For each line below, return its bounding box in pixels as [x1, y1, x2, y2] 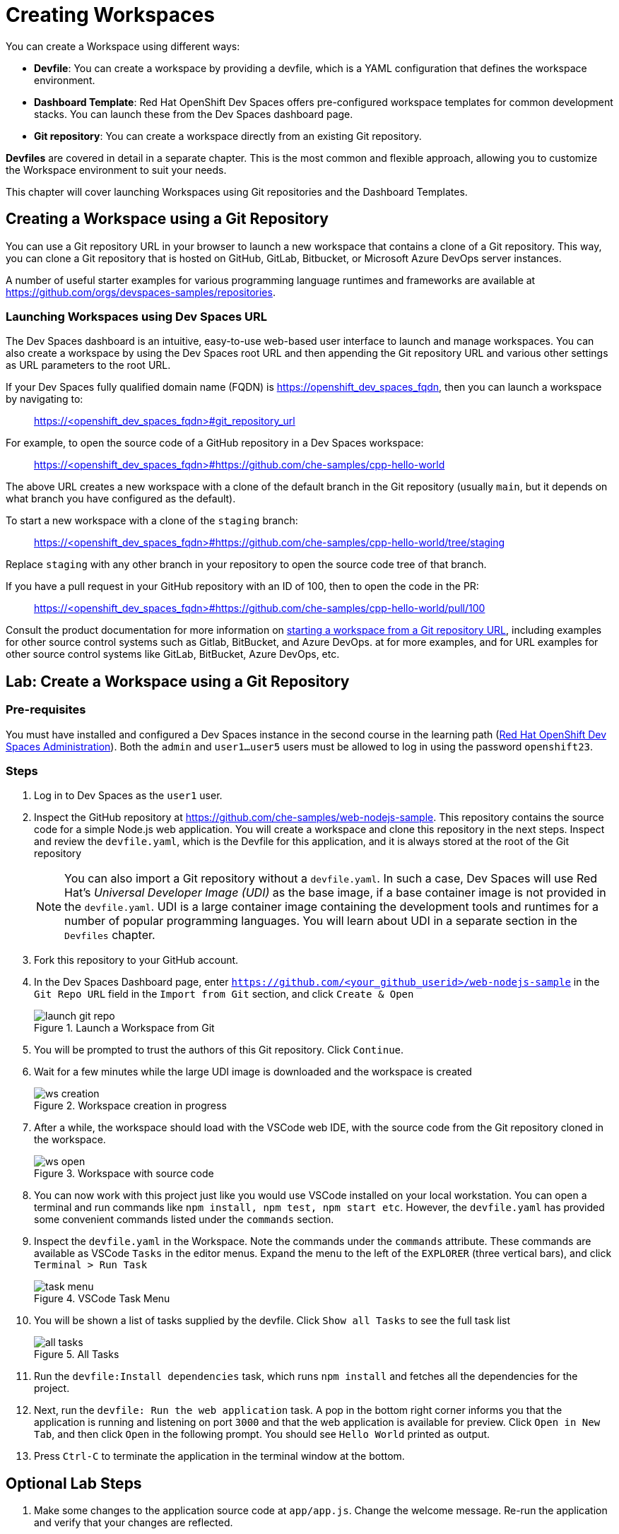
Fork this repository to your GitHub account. [34, 954, 239, 967]
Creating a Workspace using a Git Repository [6, 210, 329, 228]
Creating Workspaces [6, 3, 215, 27]
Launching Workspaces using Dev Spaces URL [6, 309, 268, 324]
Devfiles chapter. [64, 928, 155, 943]
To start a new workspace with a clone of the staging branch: [6, 514, 298, 527]
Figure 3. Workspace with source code [34, 1167, 214, 1180]
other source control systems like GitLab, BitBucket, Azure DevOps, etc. [6, 648, 340, 661]
